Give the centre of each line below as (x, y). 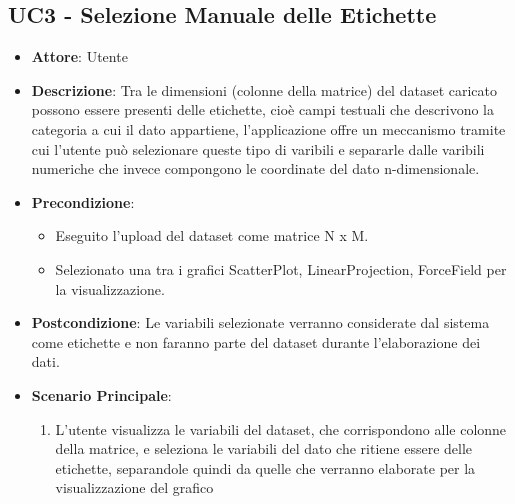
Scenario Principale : (101, 394)
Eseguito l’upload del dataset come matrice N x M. (212, 235)
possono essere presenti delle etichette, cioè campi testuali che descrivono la (262, 109)
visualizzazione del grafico (134, 487)
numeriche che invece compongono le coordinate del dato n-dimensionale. (255, 168)
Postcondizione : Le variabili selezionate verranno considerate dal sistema (260, 322)
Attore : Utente (79, 56)
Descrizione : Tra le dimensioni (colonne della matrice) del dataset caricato (264, 89)
